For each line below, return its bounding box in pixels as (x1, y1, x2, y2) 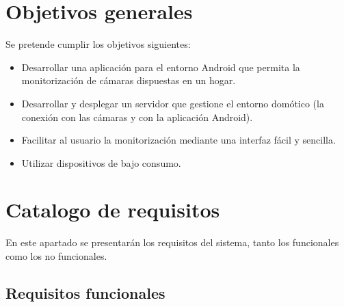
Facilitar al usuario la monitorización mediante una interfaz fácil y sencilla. (21, 133, 336, 147)
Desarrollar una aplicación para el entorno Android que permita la (21, 59, 300, 74)
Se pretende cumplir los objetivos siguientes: (5, 37, 191, 51)
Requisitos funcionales (5, 282, 166, 303)
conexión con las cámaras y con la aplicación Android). (21, 109, 253, 124)
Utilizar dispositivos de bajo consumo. (21, 155, 181, 170)
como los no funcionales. (5, 249, 107, 263)
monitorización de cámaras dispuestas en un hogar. (21, 73, 236, 88)
